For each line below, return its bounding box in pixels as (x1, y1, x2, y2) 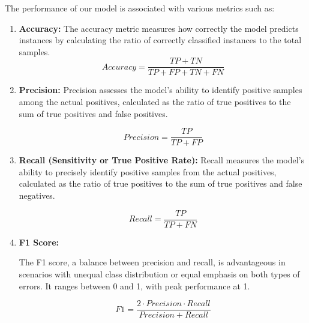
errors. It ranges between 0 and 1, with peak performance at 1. (19, 279, 250, 292)
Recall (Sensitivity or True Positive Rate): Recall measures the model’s (19, 154, 305, 166)
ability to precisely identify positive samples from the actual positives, (19, 165, 277, 178)
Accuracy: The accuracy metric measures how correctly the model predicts (19, 22, 299, 34)
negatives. (19, 189, 55, 202)
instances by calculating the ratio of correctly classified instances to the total (19, 34, 302, 46)
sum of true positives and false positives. (19, 107, 168, 119)
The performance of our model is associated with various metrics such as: (5, 2, 275, 14)
